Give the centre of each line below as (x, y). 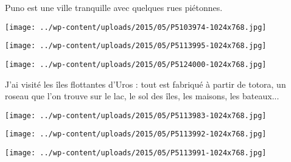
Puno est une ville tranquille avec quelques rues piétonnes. (114, 7)
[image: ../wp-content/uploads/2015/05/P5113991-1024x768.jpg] (136, 153)
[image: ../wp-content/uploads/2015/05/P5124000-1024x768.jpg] (136, 64)
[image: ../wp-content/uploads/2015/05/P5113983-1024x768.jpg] (136, 115)
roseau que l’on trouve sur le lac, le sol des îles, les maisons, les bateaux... (142, 96)
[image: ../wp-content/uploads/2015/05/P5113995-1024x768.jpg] (136, 46)
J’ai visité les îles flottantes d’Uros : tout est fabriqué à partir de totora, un (145, 84)
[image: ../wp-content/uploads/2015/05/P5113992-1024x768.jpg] (136, 134)
